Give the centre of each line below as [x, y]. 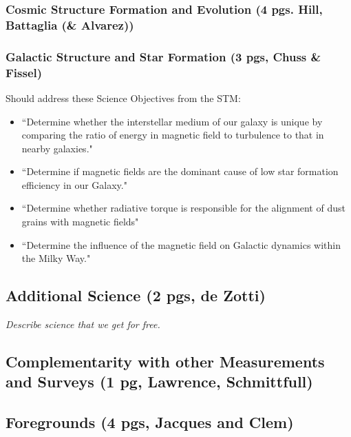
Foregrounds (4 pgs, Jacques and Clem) [150, 422]
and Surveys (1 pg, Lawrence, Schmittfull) [159, 382]
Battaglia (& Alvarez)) [70, 24]
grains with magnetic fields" [80, 222]
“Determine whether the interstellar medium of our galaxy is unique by [172, 121]
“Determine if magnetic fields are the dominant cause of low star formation [180, 171]
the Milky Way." [56, 258]
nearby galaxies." [57, 148]
